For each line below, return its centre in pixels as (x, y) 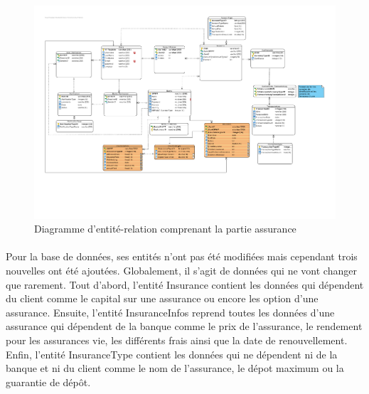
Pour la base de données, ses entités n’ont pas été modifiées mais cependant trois (182, 256)
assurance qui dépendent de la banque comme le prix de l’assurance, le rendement (184, 326)
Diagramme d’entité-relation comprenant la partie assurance (165, 229)
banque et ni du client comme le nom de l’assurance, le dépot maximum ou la (175, 368)
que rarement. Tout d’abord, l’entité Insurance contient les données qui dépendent (185, 284)
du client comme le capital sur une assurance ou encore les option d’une (162, 298)
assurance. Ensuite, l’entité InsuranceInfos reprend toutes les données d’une (170, 312)
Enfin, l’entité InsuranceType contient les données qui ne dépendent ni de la (172, 354)
